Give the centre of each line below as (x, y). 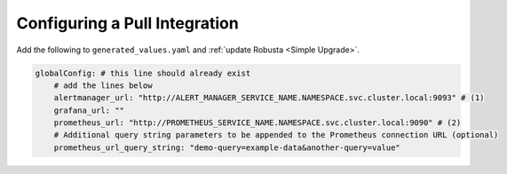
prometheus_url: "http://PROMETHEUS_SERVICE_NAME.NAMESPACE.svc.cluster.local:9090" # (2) (257, 123)
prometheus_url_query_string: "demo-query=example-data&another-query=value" (227, 147)
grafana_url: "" (89, 110)
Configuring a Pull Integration (127, 23)
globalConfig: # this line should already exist (143, 73)
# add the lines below (103, 85)
